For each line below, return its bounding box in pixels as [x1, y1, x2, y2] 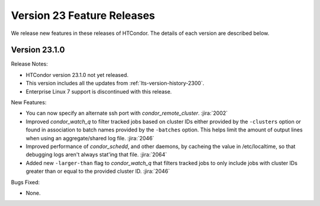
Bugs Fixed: [11, 178, 40, 186]
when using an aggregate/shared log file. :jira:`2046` [25, 134, 155, 141]
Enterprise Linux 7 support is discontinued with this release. [25, 88, 172, 95]
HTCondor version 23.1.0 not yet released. [25, 71, 129, 78]
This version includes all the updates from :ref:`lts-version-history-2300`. [25, 80, 204, 87]
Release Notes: [11, 60, 48, 67]
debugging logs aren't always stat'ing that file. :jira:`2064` [25, 151, 167, 158]
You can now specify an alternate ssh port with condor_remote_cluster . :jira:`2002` [25, 110, 228, 117]
